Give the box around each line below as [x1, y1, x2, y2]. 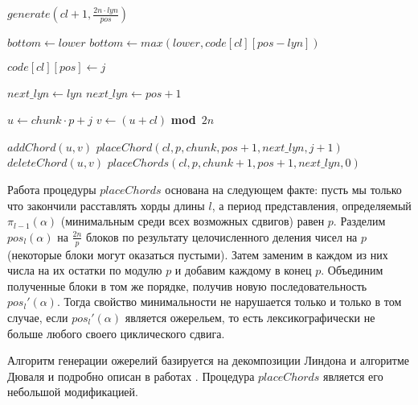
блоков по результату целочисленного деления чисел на [86, 228, 358, 245]
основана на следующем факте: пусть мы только [165, 180, 402, 197]
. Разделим [333, 213, 386, 229]
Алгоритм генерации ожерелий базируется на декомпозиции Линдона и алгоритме [7, 352, 410, 369]
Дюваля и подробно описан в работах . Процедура [7, 367, 255, 384]
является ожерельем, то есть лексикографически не [125, 308, 375, 325]
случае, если [7, 308, 68, 325]
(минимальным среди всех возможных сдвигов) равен [60, 213, 325, 229]
